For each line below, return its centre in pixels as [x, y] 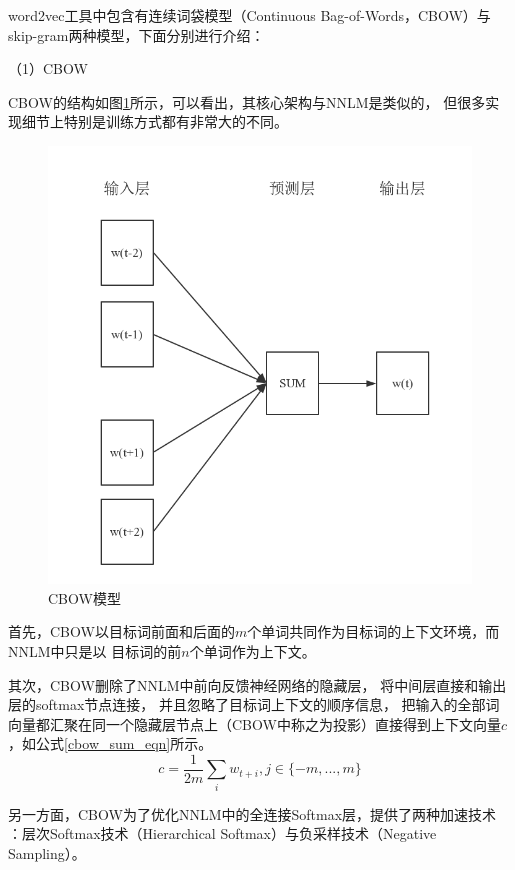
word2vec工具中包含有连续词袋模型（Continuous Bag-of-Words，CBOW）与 [249, 15]
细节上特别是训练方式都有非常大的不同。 [154, 121]
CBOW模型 [84, 597]
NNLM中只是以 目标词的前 [95, 650]
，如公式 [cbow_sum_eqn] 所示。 [110, 743]
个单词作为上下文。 [252, 650]
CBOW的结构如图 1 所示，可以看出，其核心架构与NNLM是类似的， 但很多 [247, 101]
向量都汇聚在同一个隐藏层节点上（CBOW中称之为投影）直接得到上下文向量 [254, 723]
